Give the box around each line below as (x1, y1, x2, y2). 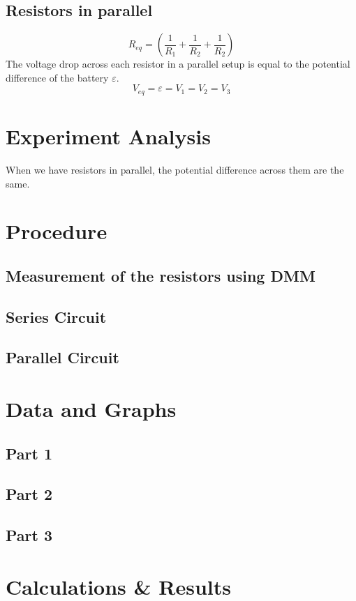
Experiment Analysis (6, 122, 211, 151)
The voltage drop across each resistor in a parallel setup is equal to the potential (6, 56, 350, 71)
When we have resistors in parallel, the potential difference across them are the (6, 162, 344, 176)
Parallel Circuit (6, 347, 119, 368)
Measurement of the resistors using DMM (6, 264, 316, 286)
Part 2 (6, 483, 53, 505)
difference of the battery (6, 70, 109, 84)
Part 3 (6, 524, 53, 546)
